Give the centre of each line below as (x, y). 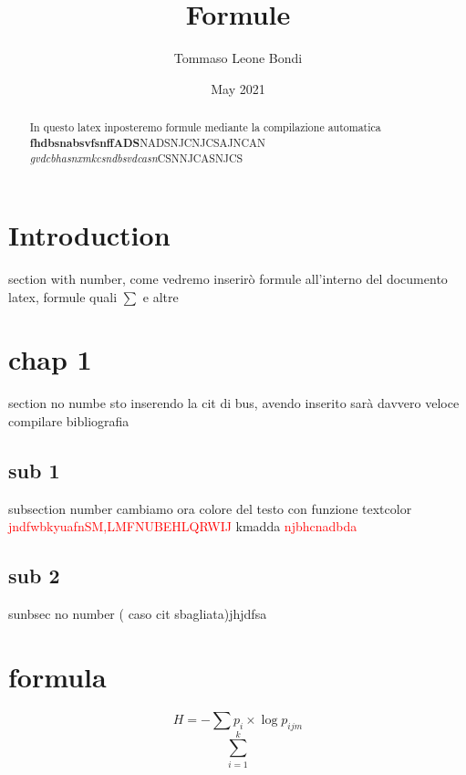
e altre (161, 296)
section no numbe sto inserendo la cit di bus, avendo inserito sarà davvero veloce (234, 403)
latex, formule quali (63, 296)
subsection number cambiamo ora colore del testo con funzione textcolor (210, 508)
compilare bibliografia (69, 420)
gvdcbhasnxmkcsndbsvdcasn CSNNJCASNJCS (136, 158)
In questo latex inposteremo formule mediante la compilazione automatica (205, 127)
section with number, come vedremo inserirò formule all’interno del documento (228, 279)
